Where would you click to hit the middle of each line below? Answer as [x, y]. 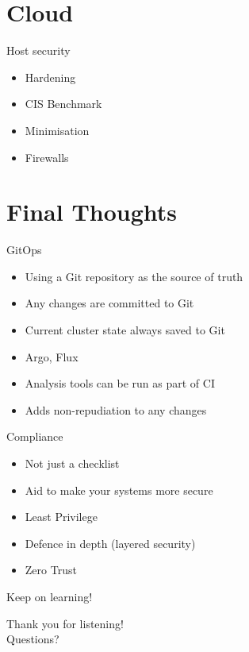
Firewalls [47, 157]
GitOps [24, 250]
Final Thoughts [92, 212]
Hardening [50, 77]
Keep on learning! [50, 596]
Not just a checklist [72, 463]
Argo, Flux [52, 356]
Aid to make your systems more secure [119, 490]
